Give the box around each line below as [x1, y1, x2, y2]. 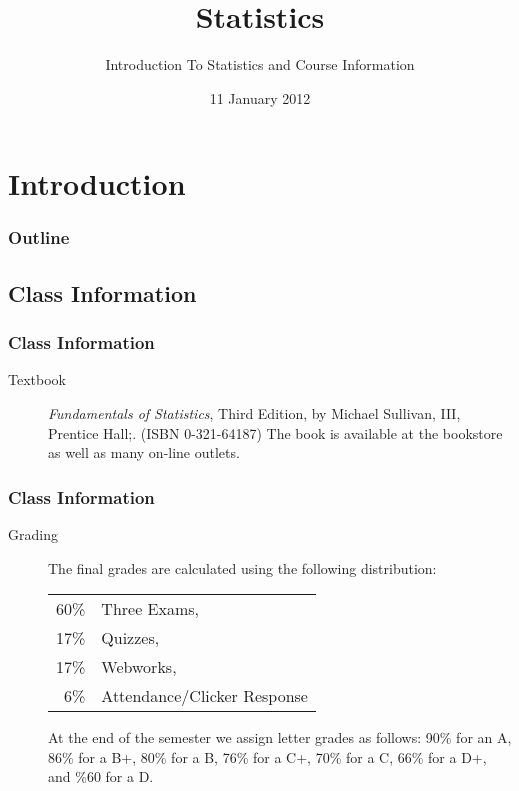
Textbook [8, 369, 66, 390]
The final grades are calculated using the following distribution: [48, 557, 437, 578]
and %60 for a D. [48, 766, 154, 787]
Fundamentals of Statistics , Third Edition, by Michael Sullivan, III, [48, 402, 461, 423]
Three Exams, [101, 597, 200, 621]
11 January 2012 [209, 87, 311, 108]
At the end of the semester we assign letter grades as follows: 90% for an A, [48, 727, 512, 748]
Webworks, [101, 655, 177, 679]
